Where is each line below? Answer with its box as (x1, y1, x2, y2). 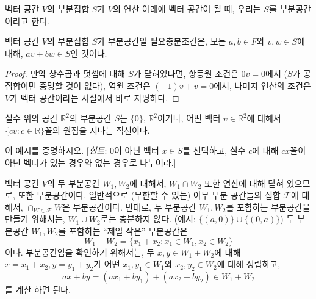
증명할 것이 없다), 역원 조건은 (39, 79, 151, 92)
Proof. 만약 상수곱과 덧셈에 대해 (5, 67, 126, 80)
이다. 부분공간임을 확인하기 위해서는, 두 (5, 245, 155, 258)
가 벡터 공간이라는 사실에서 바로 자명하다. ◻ (10, 91, 179, 104)
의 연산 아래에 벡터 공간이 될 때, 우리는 (113, 2, 261, 15)
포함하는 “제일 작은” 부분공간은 (68, 224, 188, 237)
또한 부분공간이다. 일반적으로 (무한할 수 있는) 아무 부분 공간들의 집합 (18, 189, 281, 201)
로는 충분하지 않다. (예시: (100, 212, 196, 225)
